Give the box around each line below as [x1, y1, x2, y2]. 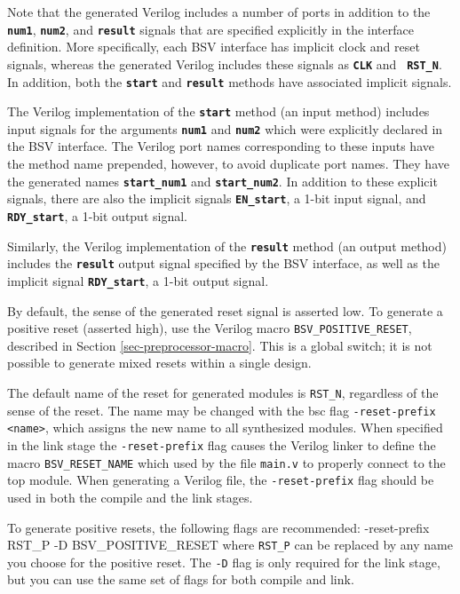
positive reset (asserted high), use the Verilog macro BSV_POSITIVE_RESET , [7, 319, 412, 337]
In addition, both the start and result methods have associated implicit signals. [7, 72, 452, 91]
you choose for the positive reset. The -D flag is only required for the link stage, [7, 552, 440, 571]
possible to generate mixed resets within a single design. [7, 353, 312, 372]
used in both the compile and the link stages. [7, 487, 253, 506]
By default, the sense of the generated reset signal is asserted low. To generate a [7, 301, 443, 320]
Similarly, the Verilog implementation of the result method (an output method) [7, 236, 447, 255]
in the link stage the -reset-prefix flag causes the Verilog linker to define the [7, 436, 436, 454]
